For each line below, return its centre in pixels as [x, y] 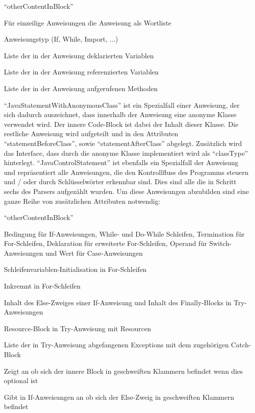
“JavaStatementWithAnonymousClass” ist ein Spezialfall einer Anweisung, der [122, 105]
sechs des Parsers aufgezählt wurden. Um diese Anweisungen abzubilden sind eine [127, 191]
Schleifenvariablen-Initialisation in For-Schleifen [75, 269]
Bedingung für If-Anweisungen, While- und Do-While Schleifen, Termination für [124, 233]
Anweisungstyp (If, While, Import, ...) [61, 39]
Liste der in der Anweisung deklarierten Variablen [79, 55]
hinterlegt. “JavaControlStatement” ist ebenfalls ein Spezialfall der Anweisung [121, 162]
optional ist [21, 380]
